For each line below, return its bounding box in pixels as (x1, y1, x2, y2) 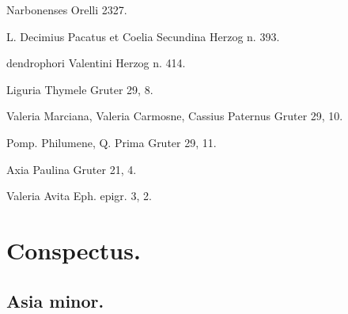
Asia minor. (6, 288, 104, 312)
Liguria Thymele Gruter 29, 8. (6, 81, 153, 97)
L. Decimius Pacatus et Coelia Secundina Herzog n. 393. (6, 28, 280, 44)
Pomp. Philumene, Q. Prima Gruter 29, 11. (6, 134, 217, 150)
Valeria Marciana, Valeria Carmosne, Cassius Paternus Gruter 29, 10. (6, 108, 343, 124)
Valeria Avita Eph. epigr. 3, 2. (6, 187, 152, 204)
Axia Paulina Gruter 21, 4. (6, 161, 137, 177)
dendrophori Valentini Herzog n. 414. (6, 55, 186, 71)
